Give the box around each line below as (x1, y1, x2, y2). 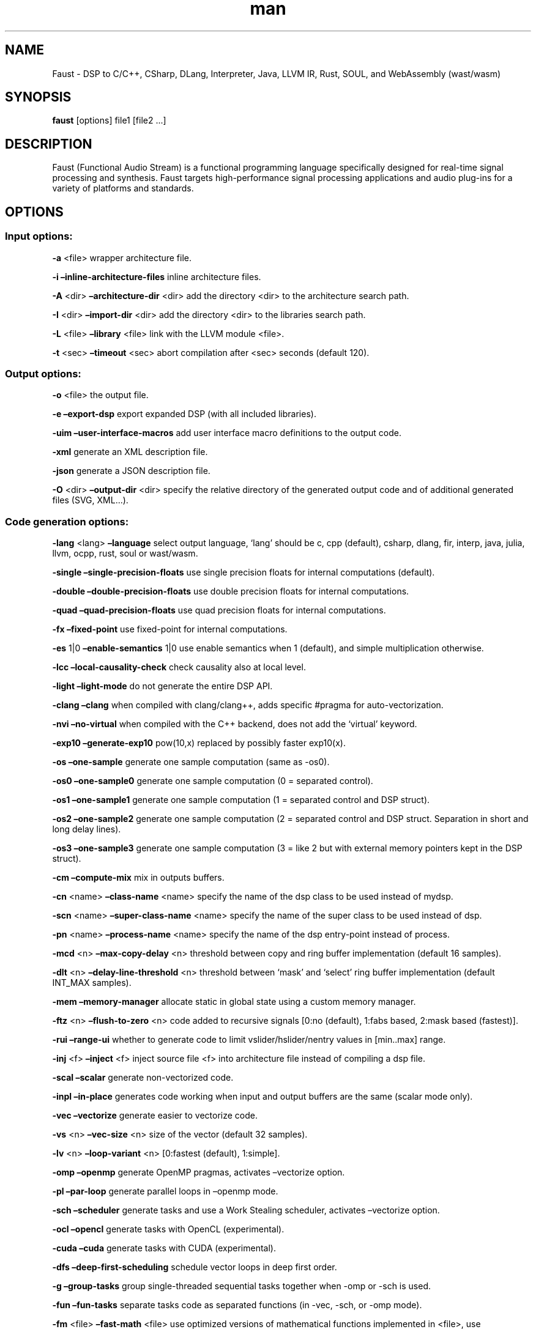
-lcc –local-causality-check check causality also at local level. (52, 662, 306, 672)
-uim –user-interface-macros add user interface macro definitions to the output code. (52, 428, 402, 439)
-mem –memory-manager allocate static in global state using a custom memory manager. (52, 996, 416, 1007)
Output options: (5, 367, 81, 380)
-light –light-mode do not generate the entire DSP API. (52, 681, 273, 691)
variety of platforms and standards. (52, 183, 194, 194)
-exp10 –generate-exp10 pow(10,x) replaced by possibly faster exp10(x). (52, 738, 346, 748)
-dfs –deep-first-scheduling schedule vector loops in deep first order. (52, 1262, 337, 1272)
